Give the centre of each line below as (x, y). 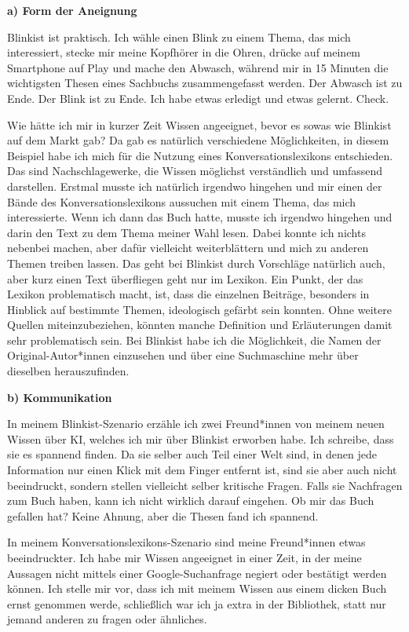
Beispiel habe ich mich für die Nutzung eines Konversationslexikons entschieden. (200, 155)
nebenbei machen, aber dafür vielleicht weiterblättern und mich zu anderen (188, 248)
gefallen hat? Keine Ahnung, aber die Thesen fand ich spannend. (163, 515)
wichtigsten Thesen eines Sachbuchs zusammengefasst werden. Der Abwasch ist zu (205, 83)
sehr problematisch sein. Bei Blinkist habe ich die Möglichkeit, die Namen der (194, 340)
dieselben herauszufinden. (68, 371)
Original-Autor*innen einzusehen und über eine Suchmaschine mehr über (183, 355)
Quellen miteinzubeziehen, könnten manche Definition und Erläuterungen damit (200, 325)
